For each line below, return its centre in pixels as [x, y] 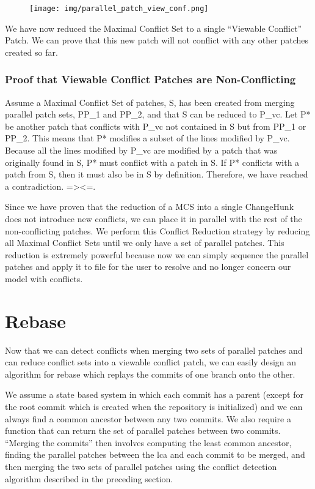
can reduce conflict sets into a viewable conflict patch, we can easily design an [151, 362]
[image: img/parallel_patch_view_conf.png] [119, 9]
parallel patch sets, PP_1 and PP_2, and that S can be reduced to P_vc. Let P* [158, 114]
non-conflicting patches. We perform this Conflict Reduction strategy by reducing [157, 230]
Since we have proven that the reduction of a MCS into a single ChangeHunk [150, 207]
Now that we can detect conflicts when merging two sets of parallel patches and [154, 350]
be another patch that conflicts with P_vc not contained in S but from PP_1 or [156, 126]
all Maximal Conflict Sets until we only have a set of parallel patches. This [145, 243]
